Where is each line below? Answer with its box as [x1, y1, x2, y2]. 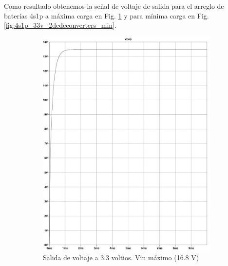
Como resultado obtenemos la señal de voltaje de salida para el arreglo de [4, 1, 224, 11]
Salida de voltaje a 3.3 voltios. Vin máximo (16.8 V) [43, 252, 199, 263]
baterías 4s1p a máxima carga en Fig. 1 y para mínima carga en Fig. [4, 10, 209, 20]
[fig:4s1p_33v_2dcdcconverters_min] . [4, 20, 116, 30]
